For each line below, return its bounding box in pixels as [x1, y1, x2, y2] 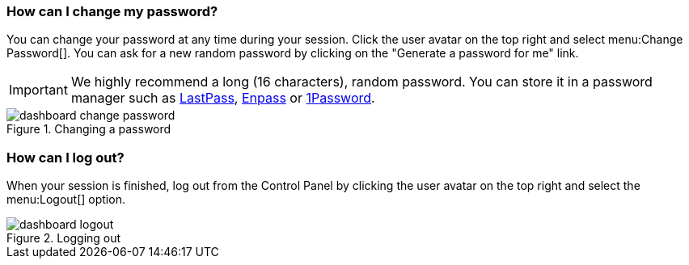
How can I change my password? [6, 3, 218, 19]
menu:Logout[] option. [6, 192, 125, 207]
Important [9, 82, 68, 99]
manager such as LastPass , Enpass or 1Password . [70, 90, 375, 107]
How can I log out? [6, 149, 125, 166]
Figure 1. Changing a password [6, 122, 171, 137]
